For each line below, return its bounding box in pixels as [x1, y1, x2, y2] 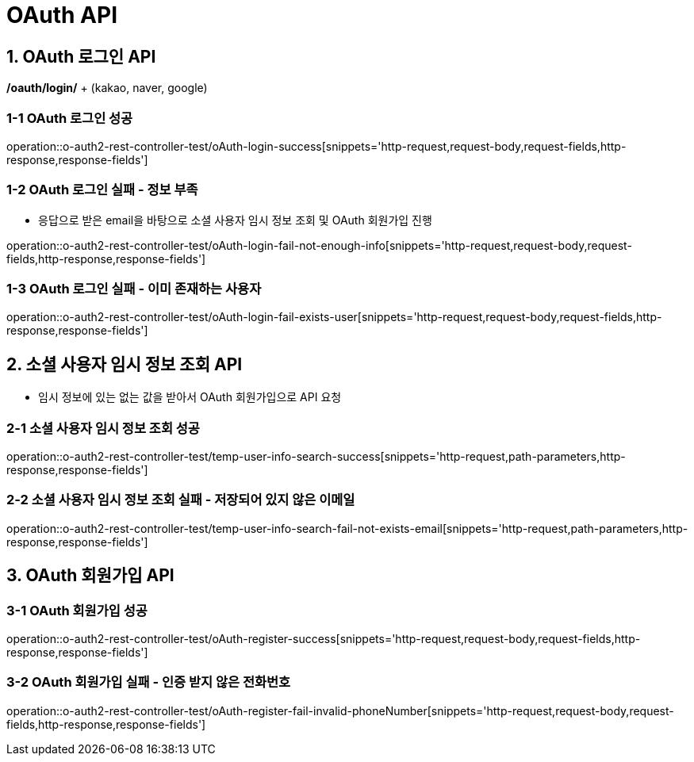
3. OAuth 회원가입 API [6, 565, 174, 586]
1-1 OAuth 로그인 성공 [6, 109, 133, 126]
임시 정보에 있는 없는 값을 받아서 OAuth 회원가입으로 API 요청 [38, 390, 342, 404]
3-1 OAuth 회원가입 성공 [6, 602, 148, 618]
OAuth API [6, 2, 118, 29]
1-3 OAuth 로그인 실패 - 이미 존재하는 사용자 [6, 281, 262, 297]
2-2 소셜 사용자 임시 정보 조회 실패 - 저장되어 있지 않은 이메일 [6, 492, 355, 508]
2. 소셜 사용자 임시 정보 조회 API [6, 354, 243, 374]
